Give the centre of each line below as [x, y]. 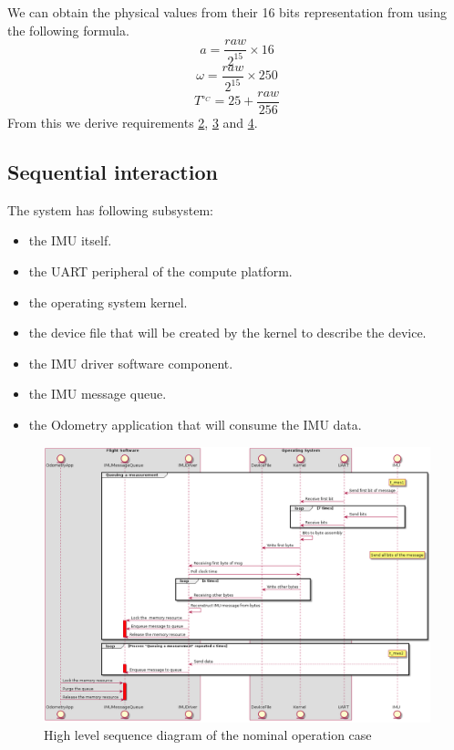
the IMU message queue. [98, 394]
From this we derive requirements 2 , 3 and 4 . [133, 123]
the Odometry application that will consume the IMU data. [195, 425]
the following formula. [68, 30]
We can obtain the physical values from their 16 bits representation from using [227, 12]
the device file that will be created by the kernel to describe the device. [227, 333]
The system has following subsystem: [110, 209]
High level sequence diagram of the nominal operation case [208, 735]
